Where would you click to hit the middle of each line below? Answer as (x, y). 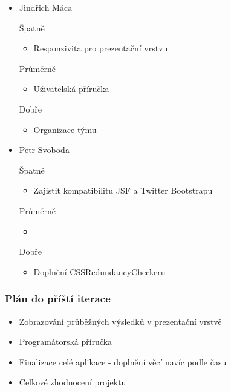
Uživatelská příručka (71, 89)
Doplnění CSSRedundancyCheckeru (99, 271)
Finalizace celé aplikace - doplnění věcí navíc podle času (123, 361)
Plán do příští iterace (58, 299)
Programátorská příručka (66, 341)
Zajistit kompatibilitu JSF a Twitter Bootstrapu (123, 190)
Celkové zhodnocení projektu (73, 382)
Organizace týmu (65, 129)
